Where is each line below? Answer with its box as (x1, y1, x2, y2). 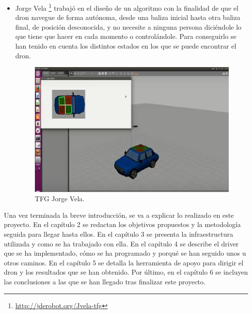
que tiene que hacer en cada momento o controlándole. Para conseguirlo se (15, 31, 236, 41)
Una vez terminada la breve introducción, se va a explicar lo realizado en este (4, 209, 234, 220)
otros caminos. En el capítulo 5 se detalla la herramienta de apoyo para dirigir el (4, 257, 244, 267)
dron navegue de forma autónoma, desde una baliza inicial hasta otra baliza (15, 12, 240, 22)
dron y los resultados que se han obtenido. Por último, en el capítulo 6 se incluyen (4, 267, 248, 277)
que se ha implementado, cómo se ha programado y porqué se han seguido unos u (4, 248, 246, 258)
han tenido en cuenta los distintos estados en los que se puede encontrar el (15, 41, 236, 51)
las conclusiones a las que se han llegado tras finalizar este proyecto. (4, 277, 205, 286)
